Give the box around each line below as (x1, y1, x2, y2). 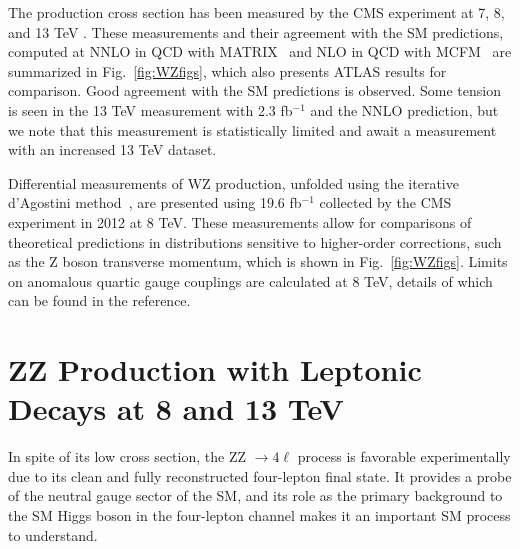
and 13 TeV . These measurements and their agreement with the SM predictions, (8, 21, 504, 42)
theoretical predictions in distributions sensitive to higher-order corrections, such (8, 231, 502, 252)
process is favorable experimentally (297, 446, 511, 467)
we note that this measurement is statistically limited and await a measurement (8, 119, 497, 140)
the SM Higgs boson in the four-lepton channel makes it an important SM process (8, 505, 511, 525)
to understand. (8, 524, 98, 545)
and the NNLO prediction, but (310, 99, 499, 120)
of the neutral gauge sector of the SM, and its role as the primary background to (8, 485, 503, 506)
